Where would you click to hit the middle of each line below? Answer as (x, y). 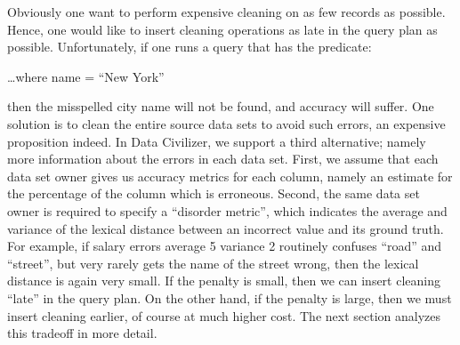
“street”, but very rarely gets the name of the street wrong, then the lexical (213, 263)
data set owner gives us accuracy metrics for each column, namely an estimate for (230, 176)
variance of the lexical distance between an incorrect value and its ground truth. (226, 228)
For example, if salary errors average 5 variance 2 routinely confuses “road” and (225, 246)
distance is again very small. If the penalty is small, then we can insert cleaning (224, 281)
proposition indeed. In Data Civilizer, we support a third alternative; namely (217, 141)
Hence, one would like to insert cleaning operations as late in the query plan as (222, 29)
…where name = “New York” (86, 76)
